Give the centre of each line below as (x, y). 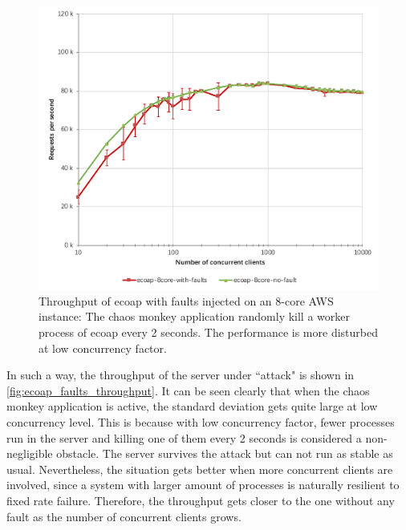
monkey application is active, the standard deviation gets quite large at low (192, 406)
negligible (30, 453)
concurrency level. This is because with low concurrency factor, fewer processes (201, 421)
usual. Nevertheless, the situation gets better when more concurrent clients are (200, 469)
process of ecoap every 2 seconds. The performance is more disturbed (208, 332)
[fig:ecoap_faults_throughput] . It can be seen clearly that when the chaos (188, 390)
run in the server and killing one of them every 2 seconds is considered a (184, 437)
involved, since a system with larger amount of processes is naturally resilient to (203, 485)
